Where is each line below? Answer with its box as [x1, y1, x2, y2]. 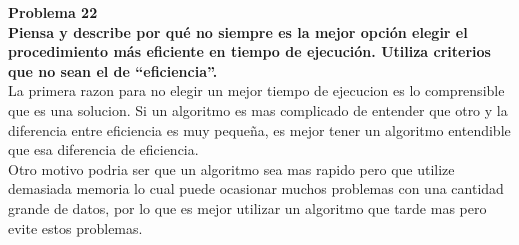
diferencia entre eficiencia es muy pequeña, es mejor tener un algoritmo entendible [8, 119, 511, 140]
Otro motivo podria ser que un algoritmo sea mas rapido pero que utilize [8, 158, 455, 179]
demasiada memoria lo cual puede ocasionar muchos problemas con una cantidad [8, 178, 504, 199]
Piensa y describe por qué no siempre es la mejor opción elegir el [8, 21, 468, 42]
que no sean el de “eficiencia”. [8, 60, 218, 81]
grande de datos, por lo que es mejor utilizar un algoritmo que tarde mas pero [8, 197, 487, 218]
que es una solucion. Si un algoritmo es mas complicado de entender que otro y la [8, 99, 508, 120]
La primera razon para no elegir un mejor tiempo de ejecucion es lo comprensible [8, 80, 505, 101]
